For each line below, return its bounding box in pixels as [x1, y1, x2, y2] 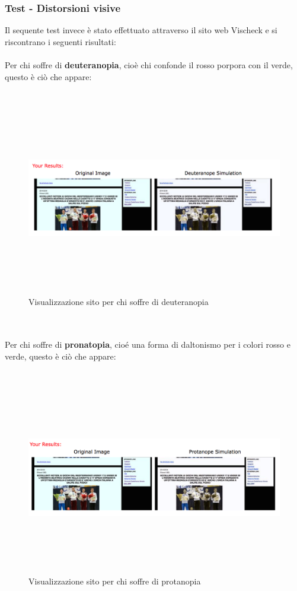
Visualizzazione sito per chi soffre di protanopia [28, 575, 201, 587]
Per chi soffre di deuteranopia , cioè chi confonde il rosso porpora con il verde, [5, 59, 293, 71]
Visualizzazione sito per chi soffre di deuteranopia [28, 295, 209, 307]
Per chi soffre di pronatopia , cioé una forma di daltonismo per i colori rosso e [5, 338, 290, 351]
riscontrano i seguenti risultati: [5, 35, 116, 47]
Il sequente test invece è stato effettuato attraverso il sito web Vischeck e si [5, 24, 277, 36]
